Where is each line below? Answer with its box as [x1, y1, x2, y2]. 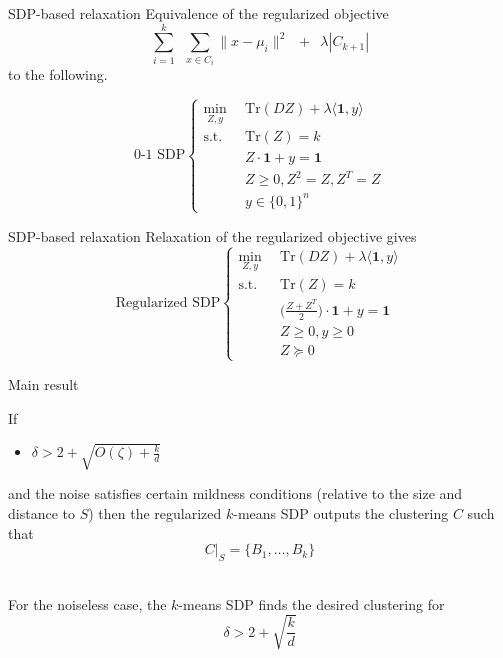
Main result [8, 374, 79, 394]
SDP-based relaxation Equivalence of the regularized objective [8, 3, 389, 23]
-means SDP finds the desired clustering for [178, 593, 445, 614]
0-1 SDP [133, 148, 186, 163]
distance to [8, 503, 75, 524]
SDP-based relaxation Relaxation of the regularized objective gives [8, 225, 417, 246]
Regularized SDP [115, 296, 221, 311]
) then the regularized [88, 503, 222, 524]
